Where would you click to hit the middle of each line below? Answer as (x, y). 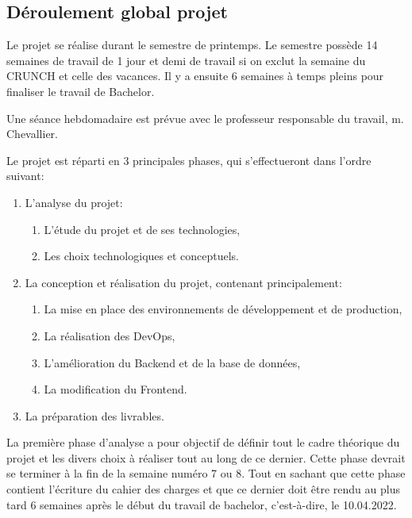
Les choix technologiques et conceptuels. (141, 256)
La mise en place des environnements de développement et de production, (223, 309)
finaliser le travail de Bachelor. (81, 91)
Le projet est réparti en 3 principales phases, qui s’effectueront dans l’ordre (189, 160)
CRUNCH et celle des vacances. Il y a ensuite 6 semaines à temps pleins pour (195, 76)
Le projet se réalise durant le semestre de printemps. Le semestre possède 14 (192, 45)
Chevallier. (32, 134)
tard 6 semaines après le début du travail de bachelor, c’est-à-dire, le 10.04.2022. (202, 504)
